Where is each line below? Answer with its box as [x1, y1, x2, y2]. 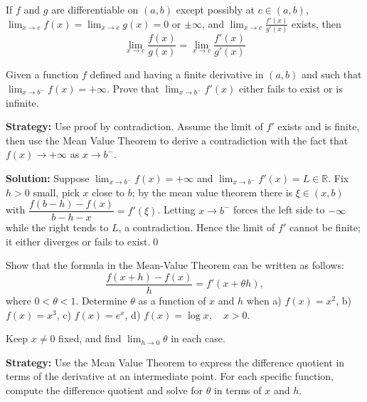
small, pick [33, 184, 80, 199]
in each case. [171, 331, 225, 346]
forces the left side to [233, 202, 325, 217]
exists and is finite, [277, 119, 360, 134]
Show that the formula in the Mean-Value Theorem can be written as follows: [6, 258, 344, 273]
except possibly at [176, 2, 255, 16]
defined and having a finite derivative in [90, 67, 264, 82]
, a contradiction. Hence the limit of [118, 220, 275, 235]
